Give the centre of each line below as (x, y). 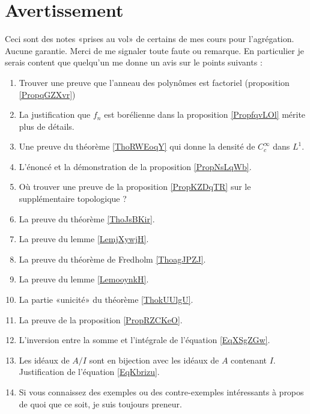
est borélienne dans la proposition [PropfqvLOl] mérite (205, 114)
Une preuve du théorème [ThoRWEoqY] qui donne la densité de (137, 146)
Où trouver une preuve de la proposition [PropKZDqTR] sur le (135, 187)
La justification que (55, 114)
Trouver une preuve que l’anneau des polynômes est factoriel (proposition (154, 82)
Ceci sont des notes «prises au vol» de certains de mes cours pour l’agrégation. (150, 39)
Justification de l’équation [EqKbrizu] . (89, 372)
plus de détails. (47, 126)
